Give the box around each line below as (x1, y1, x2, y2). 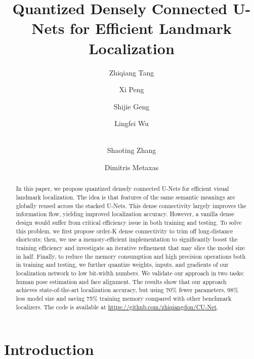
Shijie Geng (113, 101, 150, 111)
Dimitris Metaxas (104, 162, 159, 173)
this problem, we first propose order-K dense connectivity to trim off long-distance (16, 226, 233, 235)
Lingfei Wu (114, 118, 149, 129)
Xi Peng (119, 84, 144, 95)
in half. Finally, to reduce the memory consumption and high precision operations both (16, 252, 246, 260)
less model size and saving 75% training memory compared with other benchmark (16, 294, 232, 302)
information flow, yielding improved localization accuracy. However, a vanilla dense (16, 210, 235, 218)
